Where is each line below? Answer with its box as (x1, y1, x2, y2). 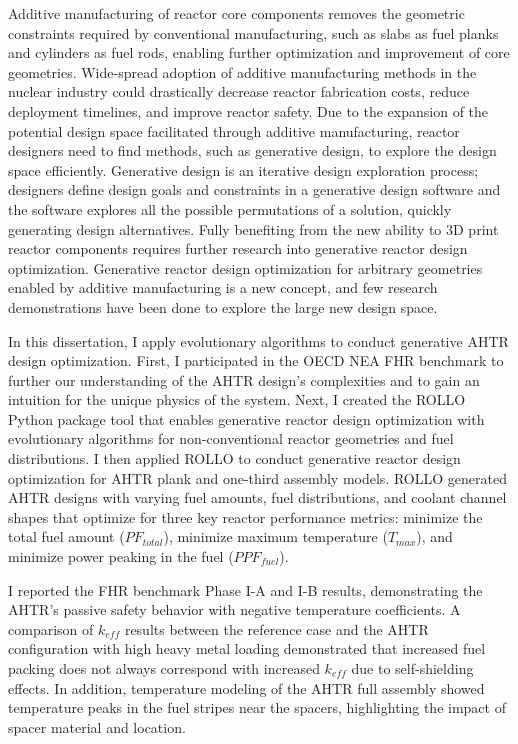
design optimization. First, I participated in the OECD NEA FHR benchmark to (8, 350, 504, 371)
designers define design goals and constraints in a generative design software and (8, 179, 501, 200)
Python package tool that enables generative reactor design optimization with (8, 408, 485, 429)
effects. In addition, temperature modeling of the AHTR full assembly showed (8, 677, 485, 698)
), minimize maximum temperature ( (163, 526, 388, 547)
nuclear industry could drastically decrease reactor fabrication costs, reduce (8, 81, 470, 102)
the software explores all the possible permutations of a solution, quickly (8, 198, 452, 219)
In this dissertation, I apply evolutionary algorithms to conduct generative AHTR (8, 330, 509, 351)
